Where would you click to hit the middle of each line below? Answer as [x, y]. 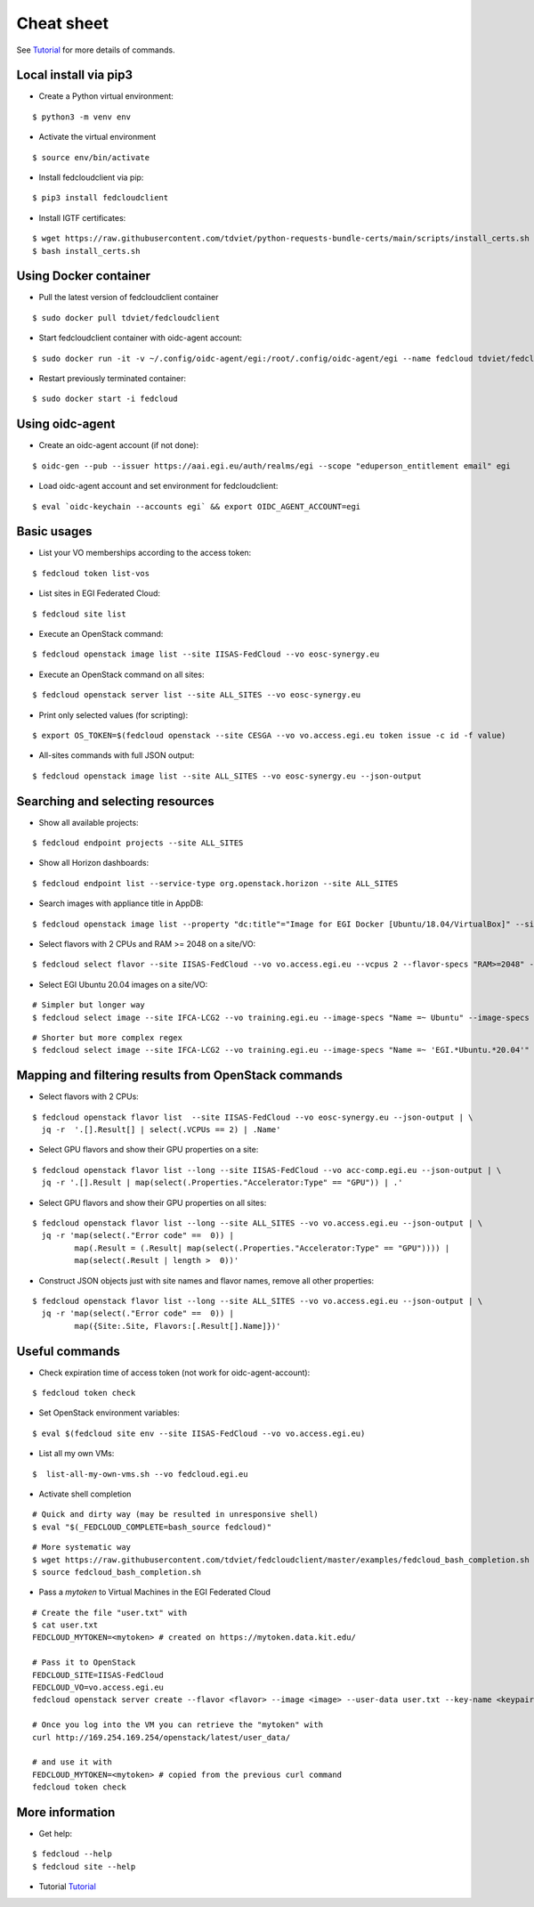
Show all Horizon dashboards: [94, 863]
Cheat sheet [62, 23]
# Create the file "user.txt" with [110, 1613]
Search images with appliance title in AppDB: [121, 903]
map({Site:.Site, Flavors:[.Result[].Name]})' [178, 1326]
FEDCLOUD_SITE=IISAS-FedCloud [98, 1675]
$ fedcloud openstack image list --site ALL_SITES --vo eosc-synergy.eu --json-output [227, 776]
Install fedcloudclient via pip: [91, 177]
